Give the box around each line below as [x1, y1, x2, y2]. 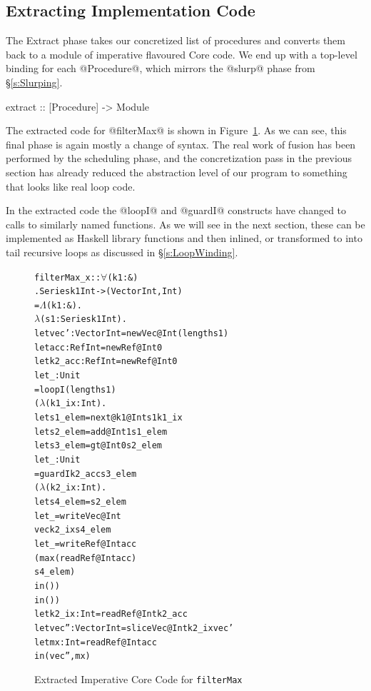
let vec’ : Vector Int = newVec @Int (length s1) [34, 328, 229, 339]
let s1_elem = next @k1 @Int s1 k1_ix [34, 413, 183, 423]
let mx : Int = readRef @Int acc [34, 637, 157, 647]
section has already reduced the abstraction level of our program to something [6, 164, 347, 179]
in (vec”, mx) [34, 651, 91, 662]
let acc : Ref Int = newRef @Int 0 [34, 342, 163, 353]
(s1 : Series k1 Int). [40, 314, 127, 325]
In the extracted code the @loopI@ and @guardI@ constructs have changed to [6, 203, 347, 218]
